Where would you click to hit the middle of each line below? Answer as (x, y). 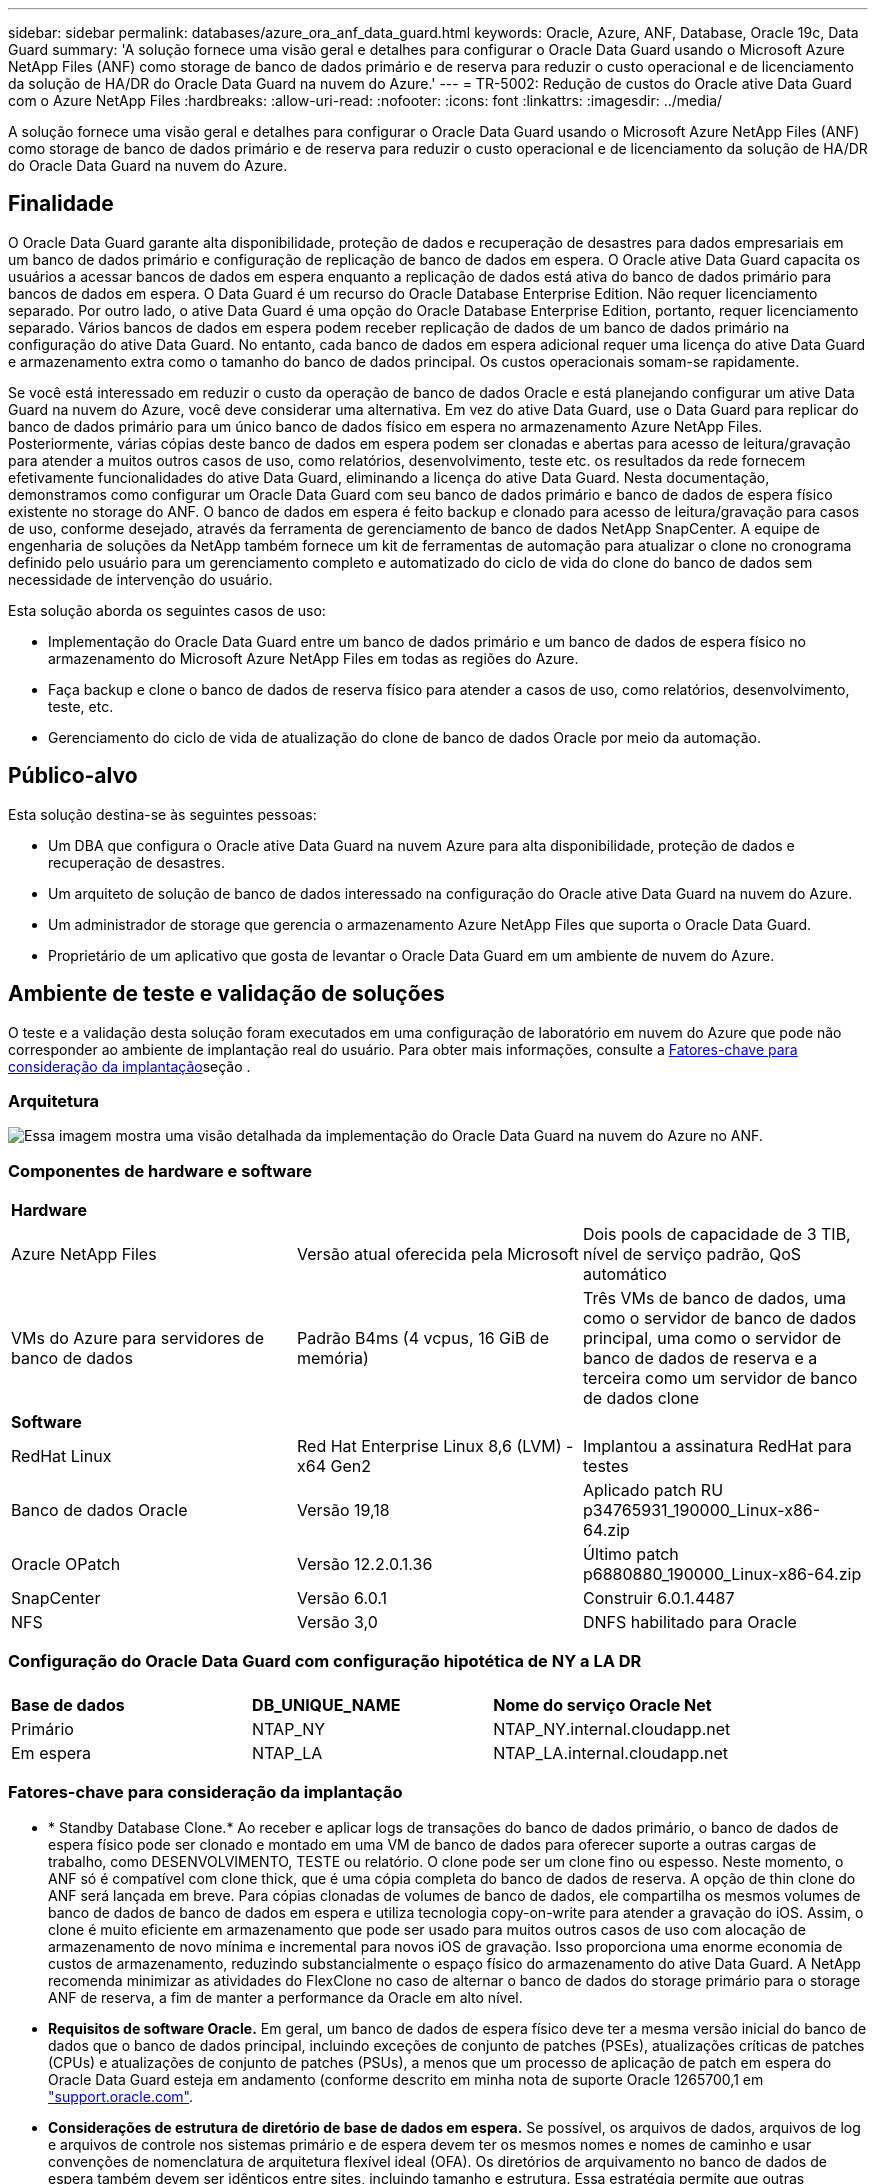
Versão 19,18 (343, 1510)
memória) (332, 1358)
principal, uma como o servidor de (712, 1338)
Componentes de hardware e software (160, 1170)
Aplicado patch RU (653, 1490)
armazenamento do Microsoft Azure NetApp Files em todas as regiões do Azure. (313, 658)
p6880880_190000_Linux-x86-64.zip (722, 1574)
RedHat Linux (61, 1456)
